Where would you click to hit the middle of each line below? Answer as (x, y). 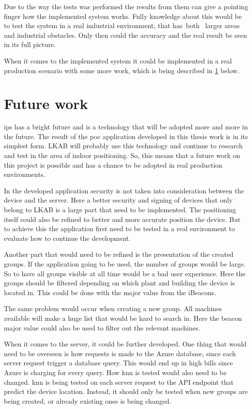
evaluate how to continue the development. (67, 238)
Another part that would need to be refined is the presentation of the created (119, 254)
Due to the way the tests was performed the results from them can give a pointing (126, 6)
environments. (25, 174)
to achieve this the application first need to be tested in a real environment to (119, 228)
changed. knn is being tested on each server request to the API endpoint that (119, 382)
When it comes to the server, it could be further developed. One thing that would (125, 344)
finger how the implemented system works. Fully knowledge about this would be (123, 16)
